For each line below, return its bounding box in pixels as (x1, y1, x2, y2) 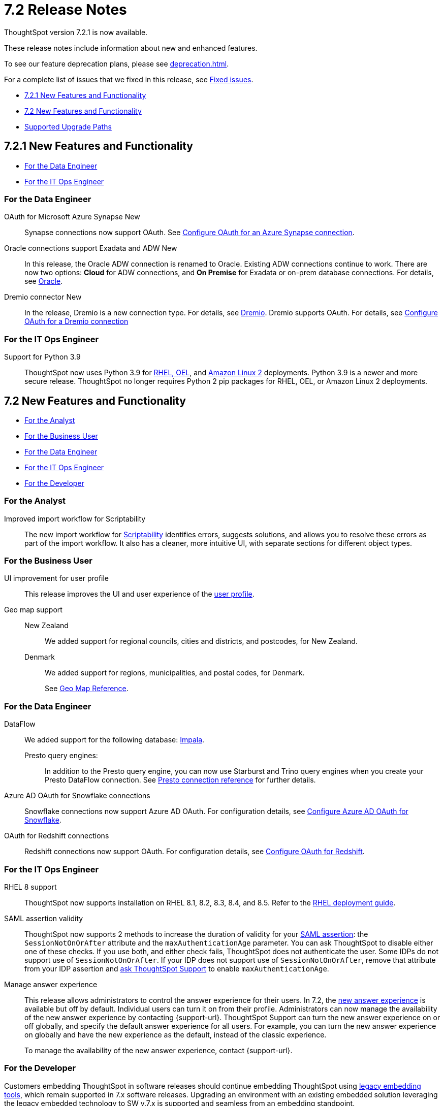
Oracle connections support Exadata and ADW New (4, 244, 177, 253)
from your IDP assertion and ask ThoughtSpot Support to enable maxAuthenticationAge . (24, 964, 329, 973)
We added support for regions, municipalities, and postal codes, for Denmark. (45, 668, 305, 677)
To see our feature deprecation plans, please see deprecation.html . (4, 59, 229, 68)
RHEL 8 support (4, 882, 57, 891)
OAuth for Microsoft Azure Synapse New (4, 212, 140, 221)
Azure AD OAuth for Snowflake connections (4, 791, 150, 800)
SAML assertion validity (4, 914, 83, 923)
